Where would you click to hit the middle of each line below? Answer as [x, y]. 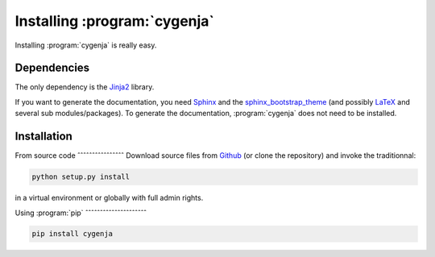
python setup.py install [81, 177]
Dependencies [52, 68]
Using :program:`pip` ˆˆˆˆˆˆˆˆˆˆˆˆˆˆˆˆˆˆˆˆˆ [81, 213]
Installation [43, 137]
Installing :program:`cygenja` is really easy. [86, 45]
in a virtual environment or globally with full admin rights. [109, 198]
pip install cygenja [72, 234]
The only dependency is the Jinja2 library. [85, 87]
